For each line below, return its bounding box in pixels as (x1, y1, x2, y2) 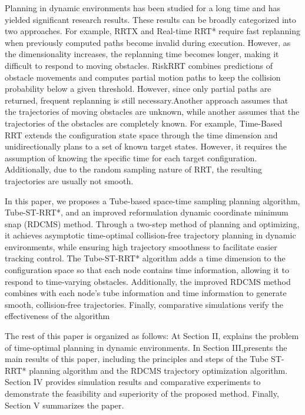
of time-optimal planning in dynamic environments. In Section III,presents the (5, 341, 287, 353)
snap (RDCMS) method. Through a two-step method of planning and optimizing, (5, 217, 300, 230)
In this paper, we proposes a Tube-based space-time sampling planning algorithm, (5, 194, 300, 207)
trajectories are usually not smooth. (5, 174, 134, 187)
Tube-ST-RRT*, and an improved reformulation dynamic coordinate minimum (5, 206, 289, 218)
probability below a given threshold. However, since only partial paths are (5, 82, 271, 95)
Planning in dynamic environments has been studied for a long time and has (5, 2, 281, 14)
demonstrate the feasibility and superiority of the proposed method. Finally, (5, 387, 279, 399)
